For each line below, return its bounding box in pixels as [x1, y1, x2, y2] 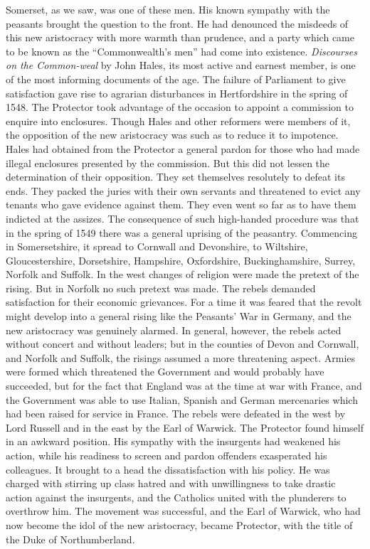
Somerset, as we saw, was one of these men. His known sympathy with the [6, 2, 330, 16]
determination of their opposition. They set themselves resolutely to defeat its [6, 169, 345, 184]
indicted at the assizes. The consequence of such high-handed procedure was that [6, 210, 359, 225]
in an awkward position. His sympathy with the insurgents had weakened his [6, 434, 341, 449]
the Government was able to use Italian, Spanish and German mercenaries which [6, 392, 358, 407]
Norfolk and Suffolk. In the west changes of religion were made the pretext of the [6, 267, 359, 282]
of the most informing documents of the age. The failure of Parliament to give [6, 71, 346, 86]
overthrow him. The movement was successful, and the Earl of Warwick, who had [6, 503, 361, 518]
